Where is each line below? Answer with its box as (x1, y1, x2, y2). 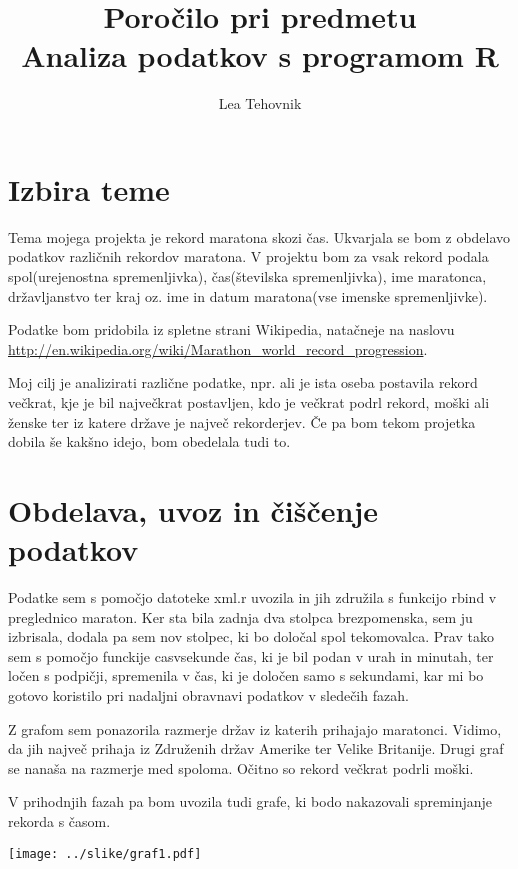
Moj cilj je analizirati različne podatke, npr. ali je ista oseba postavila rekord (8, 372, 478, 393)
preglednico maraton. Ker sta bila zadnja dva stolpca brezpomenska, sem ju (8, 606, 473, 627)
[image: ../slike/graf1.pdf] (8, 846, 202, 861)
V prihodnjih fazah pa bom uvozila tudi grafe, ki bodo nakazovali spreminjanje (8, 791, 493, 812)
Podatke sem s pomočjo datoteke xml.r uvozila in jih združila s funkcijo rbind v (8, 587, 497, 608)
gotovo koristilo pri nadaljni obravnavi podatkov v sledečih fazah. (8, 685, 409, 706)
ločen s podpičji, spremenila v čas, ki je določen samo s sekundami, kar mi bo (8, 665, 484, 686)
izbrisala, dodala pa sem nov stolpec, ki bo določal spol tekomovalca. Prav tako (8, 626, 494, 647)
